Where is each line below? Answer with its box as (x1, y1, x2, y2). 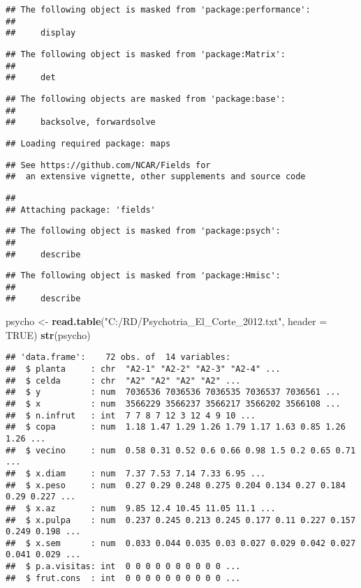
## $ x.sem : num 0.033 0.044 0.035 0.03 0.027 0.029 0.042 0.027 (6, 538, 356, 548)
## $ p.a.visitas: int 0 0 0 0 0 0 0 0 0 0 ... (6, 561, 241, 572)
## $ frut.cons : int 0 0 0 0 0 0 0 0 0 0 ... (6, 573, 241, 583)
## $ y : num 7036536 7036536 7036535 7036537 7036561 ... (6, 387, 341, 398)
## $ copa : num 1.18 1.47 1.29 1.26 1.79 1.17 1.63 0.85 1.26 (6, 422, 346, 432)
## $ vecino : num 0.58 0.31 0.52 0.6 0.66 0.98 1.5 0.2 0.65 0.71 (6, 445, 356, 455)
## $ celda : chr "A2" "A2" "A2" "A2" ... (6, 375, 241, 386)
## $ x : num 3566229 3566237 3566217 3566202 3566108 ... (6, 398, 341, 409)
